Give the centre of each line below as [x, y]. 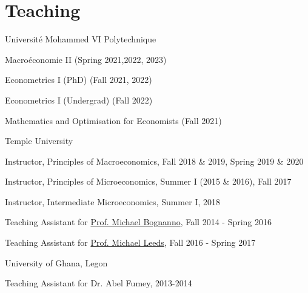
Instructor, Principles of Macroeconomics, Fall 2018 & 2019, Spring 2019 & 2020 [154, 161]
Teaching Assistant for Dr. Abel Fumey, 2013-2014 [99, 283]
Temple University [39, 141]
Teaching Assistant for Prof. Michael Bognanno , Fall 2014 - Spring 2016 [139, 222]
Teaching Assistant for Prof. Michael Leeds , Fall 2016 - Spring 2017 [130, 242]
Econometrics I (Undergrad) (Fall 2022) [79, 100]
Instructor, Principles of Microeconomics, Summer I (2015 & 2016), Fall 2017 [148, 181]
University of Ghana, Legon [56, 262]
